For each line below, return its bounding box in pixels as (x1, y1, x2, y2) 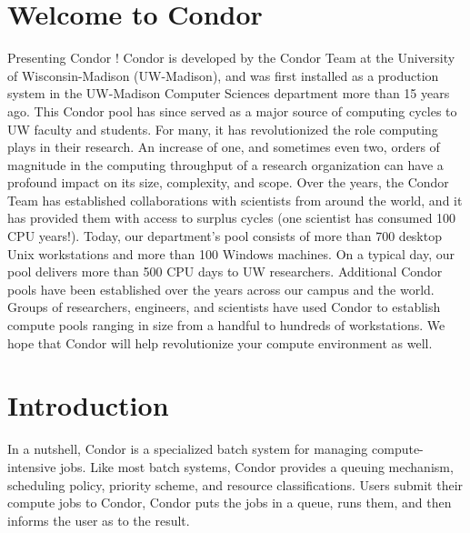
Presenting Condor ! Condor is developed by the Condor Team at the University (7, 48, 455, 67)
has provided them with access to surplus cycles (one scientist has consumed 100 (7, 208, 456, 227)
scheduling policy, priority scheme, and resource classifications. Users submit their (7, 475, 464, 494)
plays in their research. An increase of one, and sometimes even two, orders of (7, 137, 440, 156)
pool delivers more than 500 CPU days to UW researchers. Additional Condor (7, 262, 443, 281)
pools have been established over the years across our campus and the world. (7, 279, 435, 298)
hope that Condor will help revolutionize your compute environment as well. (7, 333, 433, 352)
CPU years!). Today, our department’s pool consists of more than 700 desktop (7, 226, 442, 246)
